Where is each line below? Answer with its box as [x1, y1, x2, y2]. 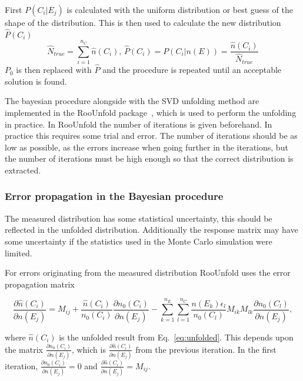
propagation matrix [5, 278, 75, 290]
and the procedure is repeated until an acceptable [102, 63, 282, 76]
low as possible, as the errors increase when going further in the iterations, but [5, 141, 288, 153]
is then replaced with [16, 63, 92, 76]
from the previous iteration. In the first [135, 343, 277, 355]
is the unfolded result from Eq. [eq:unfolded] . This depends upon [59, 330, 294, 343]
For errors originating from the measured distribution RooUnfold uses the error [5, 266, 291, 279]
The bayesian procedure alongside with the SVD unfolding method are [5, 95, 259, 107]
